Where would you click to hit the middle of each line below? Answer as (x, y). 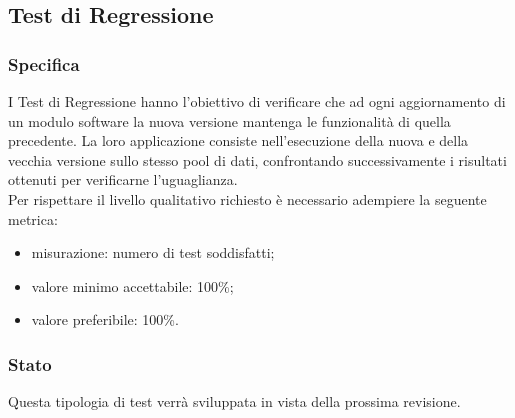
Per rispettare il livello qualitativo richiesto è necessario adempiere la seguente (247, 198)
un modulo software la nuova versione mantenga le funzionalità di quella (229, 120)
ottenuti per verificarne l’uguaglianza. (123, 179)
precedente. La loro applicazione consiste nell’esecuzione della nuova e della (238, 140)
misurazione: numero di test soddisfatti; (153, 252)
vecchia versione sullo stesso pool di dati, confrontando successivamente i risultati (257, 159)
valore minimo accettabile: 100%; (132, 285)
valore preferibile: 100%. (105, 319)
